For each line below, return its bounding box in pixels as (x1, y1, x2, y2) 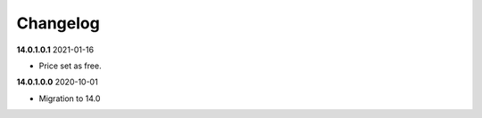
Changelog (16, 13, 100, 33)
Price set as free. (38, 60, 102, 71)
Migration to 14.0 (38, 93, 101, 104)
